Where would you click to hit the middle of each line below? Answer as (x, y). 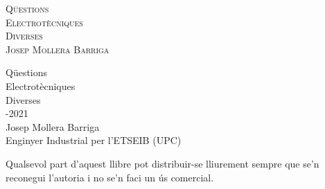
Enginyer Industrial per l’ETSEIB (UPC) (94, 140)
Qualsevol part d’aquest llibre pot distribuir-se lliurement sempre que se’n (162, 163)
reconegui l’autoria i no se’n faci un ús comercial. (110, 177)
